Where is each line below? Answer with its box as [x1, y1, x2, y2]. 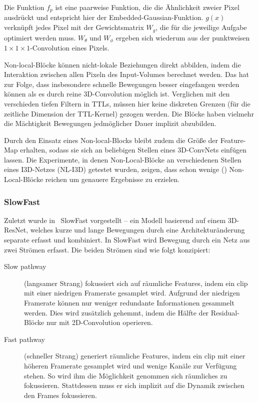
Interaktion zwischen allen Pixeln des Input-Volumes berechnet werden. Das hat [4, 69, 249, 79]
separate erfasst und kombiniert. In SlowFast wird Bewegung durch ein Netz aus [4, 234, 250, 245]
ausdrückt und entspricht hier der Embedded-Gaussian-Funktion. [4, 12, 203, 22]
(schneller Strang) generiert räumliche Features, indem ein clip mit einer [24, 350, 245, 361]
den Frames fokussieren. [24, 389, 97, 400]
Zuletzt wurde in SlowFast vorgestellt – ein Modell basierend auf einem [4, 214, 226, 225]
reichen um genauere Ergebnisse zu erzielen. [45, 174, 180, 184]
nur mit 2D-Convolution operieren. [46, 317, 153, 327]
